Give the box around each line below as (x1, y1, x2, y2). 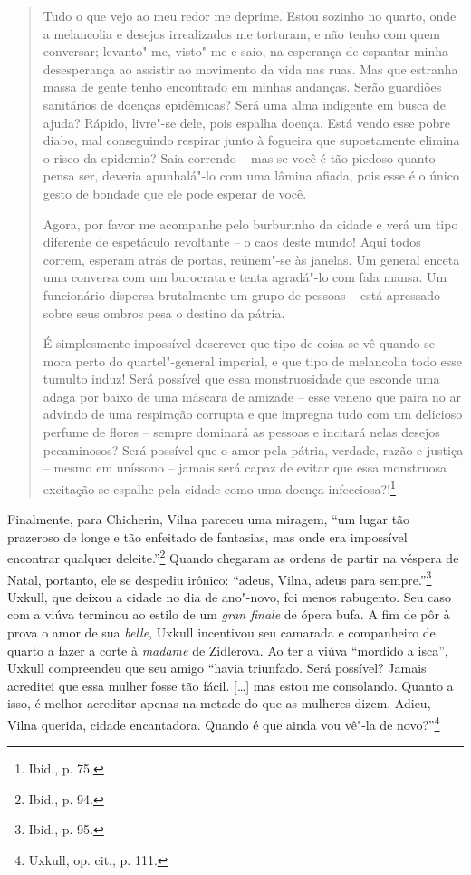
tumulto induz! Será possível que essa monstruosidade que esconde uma (43, 369, 440, 388)
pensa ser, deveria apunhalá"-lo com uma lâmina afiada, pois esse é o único (43, 166, 459, 185)
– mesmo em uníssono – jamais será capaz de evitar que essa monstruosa (43, 458, 447, 477)
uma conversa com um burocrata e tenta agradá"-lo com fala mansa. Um (43, 267, 447, 287)
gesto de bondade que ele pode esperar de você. (43, 183, 307, 202)
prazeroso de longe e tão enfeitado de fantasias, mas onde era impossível (7, 527, 408, 546)
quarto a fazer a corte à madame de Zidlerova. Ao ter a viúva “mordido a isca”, (7, 640, 448, 659)
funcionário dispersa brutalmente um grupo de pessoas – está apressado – (43, 285, 451, 304)
